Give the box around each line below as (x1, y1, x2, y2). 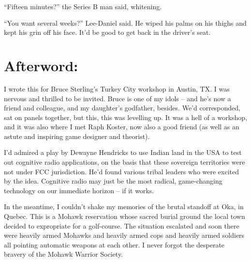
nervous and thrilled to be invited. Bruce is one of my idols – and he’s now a (4, 93, 231, 103)
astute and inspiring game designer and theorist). (4, 131, 150, 141)
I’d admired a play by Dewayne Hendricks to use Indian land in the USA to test (4, 147, 242, 157)
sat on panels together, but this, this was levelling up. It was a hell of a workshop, (4, 112, 248, 122)
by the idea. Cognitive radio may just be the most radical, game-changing (4, 176, 222, 186)
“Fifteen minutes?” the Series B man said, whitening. (4, 1, 162, 11)
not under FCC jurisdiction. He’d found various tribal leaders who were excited (4, 166, 239, 176)
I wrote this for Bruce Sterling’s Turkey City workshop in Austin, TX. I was (4, 83, 230, 93)
